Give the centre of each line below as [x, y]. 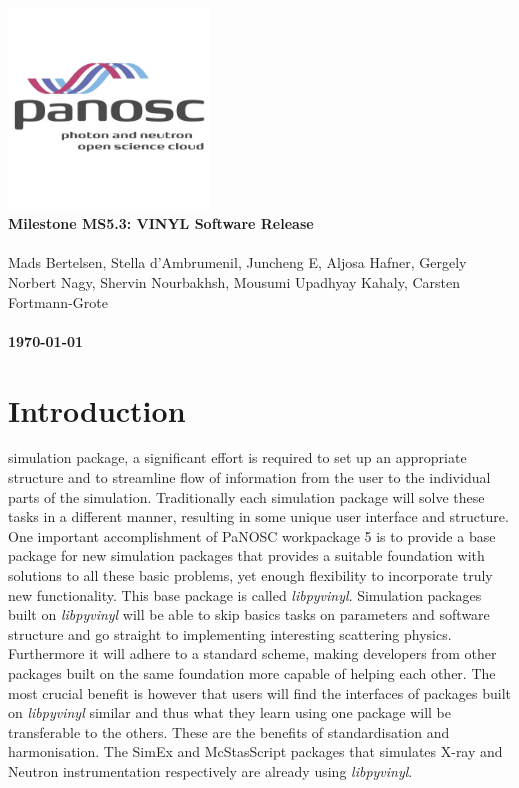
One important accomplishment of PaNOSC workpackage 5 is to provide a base [252, 535]
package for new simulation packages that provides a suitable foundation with [246, 555]
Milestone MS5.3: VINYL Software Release [161, 223]
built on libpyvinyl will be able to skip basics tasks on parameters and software [249, 614]
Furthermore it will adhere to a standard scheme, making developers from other [252, 653]
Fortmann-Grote [58, 301]
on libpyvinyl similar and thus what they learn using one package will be [229, 712]
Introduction [97, 409]
